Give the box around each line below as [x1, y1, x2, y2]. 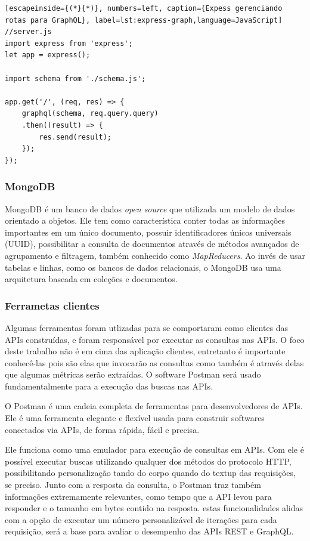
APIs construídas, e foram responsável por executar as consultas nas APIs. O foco [5, 333, 305, 345]
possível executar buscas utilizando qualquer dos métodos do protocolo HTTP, [5, 455, 292, 467]
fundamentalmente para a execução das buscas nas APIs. [5, 379, 213, 392]
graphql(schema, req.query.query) [21, 109, 159, 118]
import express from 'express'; [5, 39, 133, 48]
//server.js [5, 27, 52, 36]
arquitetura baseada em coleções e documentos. [5, 273, 178, 285]
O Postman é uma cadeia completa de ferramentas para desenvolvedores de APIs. [5, 400, 303, 412]
